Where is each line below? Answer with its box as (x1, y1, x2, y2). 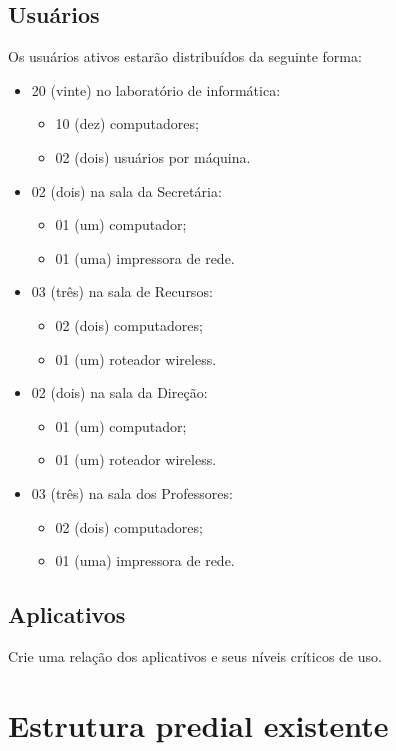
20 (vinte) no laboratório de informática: (31, 79, 281, 100)
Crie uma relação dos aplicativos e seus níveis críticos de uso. (8, 645, 382, 666)
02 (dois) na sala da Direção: (31, 382, 208, 403)
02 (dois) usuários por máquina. (55, 146, 251, 167)
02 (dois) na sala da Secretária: (31, 180, 222, 201)
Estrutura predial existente (8, 704, 389, 745)
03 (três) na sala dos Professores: (31, 482, 233, 503)
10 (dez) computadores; (55, 113, 199, 134)
